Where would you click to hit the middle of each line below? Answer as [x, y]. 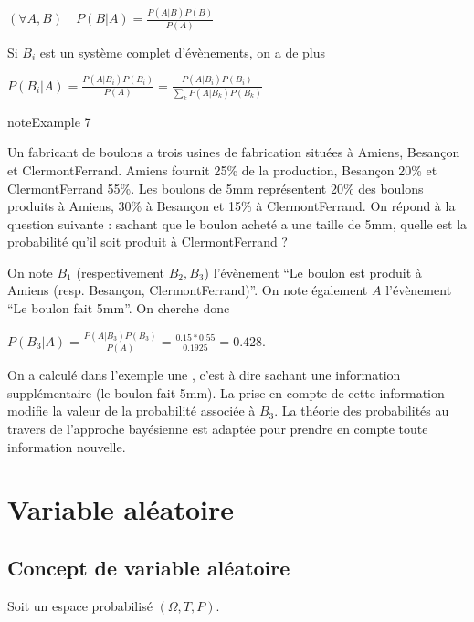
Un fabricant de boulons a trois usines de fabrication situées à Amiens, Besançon [234, 152]
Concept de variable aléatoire [149, 568]
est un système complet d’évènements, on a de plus [183, 52]
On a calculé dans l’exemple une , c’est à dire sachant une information [204, 375]
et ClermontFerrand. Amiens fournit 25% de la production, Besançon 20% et [222, 169]
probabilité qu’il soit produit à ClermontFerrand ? [147, 242]
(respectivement [120, 272]
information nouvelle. [67, 446]
